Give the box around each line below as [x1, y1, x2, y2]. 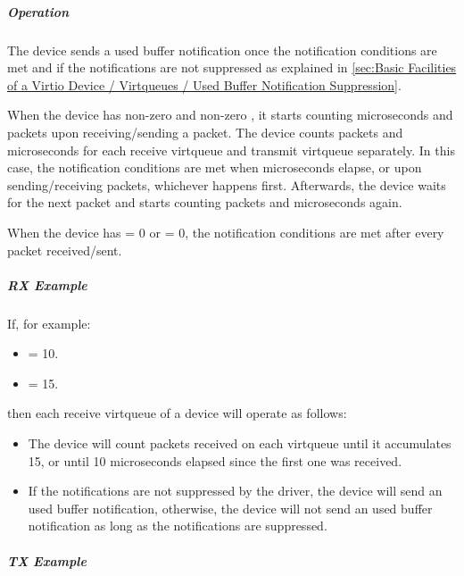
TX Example [7, 551, 87, 570]
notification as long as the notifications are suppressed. [28, 516, 327, 535]
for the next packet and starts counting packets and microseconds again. [7, 193, 402, 212]
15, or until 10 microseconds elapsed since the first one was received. [28, 451, 402, 470]
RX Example [7, 275, 87, 294]
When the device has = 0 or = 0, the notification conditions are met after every [7, 222, 444, 241]
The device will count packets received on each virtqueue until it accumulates [28, 434, 452, 453]
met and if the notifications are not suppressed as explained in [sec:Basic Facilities [7, 58, 457, 77]
